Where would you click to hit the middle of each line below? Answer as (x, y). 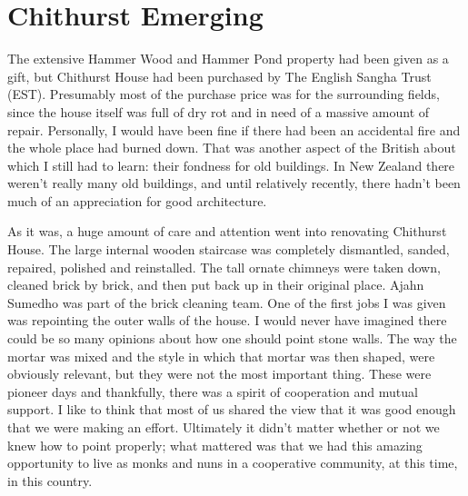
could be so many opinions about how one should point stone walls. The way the (232, 338)
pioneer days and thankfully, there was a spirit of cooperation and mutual (213, 391)
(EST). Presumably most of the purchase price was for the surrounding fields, (224, 94)
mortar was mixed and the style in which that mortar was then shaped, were (221, 356)
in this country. (50, 480)
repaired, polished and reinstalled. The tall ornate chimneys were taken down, (224, 267)
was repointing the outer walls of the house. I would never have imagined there (227, 320)
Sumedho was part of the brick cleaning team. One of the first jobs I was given (227, 302)
